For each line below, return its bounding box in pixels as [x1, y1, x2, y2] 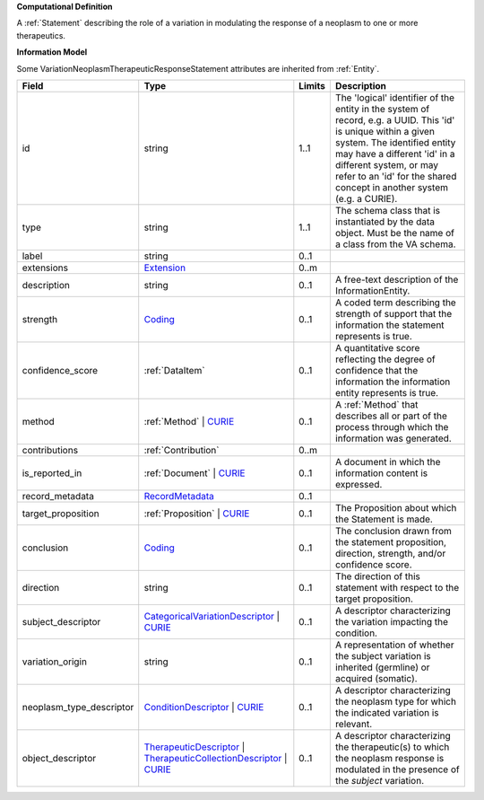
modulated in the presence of [334, 763, 461, 776]
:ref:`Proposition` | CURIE [143, 507, 250, 520]
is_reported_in [22, 467, 82, 479]
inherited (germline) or [334, 661, 430, 673]
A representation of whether [334, 638, 454, 651]
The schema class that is [334, 204, 441, 216]
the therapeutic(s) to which [334, 741, 450, 753]
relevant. [334, 717, 372, 730]
